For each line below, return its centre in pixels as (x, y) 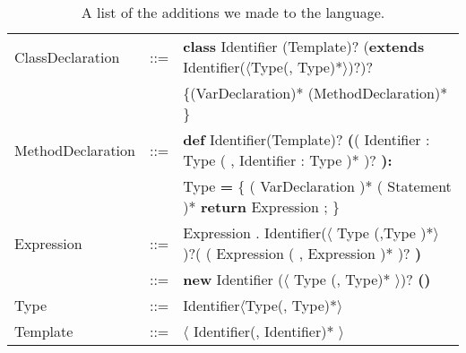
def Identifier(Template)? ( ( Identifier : (306, 139)
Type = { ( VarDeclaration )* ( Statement (317, 186)
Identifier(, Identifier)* (263, 331)
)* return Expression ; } (262, 207)
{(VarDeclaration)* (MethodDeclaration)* (315, 93)
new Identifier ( (233, 279)
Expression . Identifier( (255, 232)
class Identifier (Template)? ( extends (304, 46)
